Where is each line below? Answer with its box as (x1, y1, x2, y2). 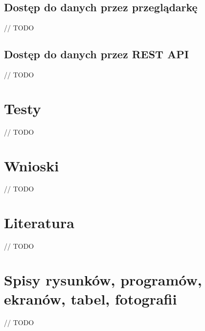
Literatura (4, 213, 74, 233)
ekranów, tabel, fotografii (4, 289, 177, 309)
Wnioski (4, 155, 59, 175)
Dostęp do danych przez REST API (4, 47, 189, 62)
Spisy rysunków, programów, (4, 269, 202, 289)
